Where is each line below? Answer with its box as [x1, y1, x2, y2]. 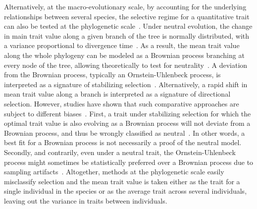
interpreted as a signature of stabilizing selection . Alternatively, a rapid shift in [4, 79, 248, 89]
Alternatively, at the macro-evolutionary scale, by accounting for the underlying [4, 1, 247, 11]
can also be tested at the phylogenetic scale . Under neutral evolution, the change [4, 21, 253, 31]
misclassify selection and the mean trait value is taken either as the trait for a [4, 176, 240, 186]
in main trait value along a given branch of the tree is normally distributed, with [4, 30, 250, 41]
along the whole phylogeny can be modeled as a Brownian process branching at [4, 50, 245, 60]
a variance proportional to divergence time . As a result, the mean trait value [4, 40, 240, 51]
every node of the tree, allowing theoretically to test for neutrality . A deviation [4, 59, 248, 70]
